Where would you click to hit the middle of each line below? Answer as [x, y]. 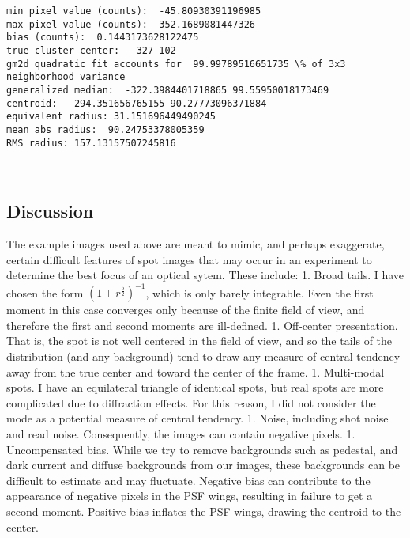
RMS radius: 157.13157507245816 [91, 143]
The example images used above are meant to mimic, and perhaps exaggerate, [196, 244]
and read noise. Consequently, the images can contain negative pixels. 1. [181, 434]
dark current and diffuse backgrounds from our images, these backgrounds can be [203, 465]
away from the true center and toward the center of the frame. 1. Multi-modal [196, 371]
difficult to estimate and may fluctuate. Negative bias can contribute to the [188, 480]
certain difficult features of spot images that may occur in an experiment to [189, 259]
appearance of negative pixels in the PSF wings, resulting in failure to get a [190, 496]
